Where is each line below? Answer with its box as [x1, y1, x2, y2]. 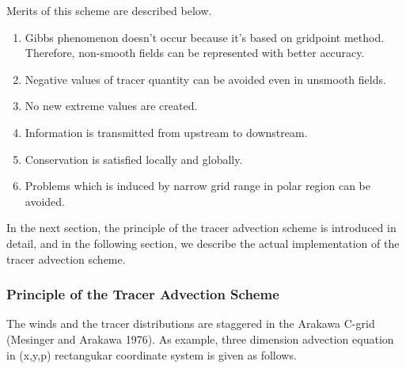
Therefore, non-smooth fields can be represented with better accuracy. [25, 44, 365, 61]
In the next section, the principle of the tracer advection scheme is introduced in [6, 219, 397, 236]
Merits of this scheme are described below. [6, 2, 212, 18]
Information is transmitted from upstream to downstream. [25, 124, 308, 140]
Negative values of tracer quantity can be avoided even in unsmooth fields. [25, 70, 386, 87]
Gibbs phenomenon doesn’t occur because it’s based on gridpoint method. [25, 29, 385, 45]
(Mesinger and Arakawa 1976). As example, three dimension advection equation [6, 330, 394, 347]
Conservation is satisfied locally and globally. [25, 150, 243, 167]
